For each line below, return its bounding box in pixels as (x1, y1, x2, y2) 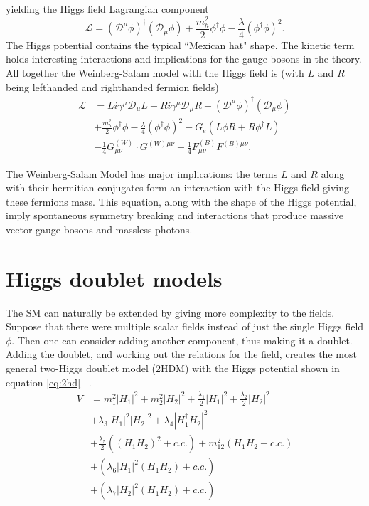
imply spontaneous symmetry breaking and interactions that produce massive (6, 208, 344, 223)
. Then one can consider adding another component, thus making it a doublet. (11, 332, 353, 347)
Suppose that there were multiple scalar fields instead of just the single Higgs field (6, 319, 364, 334)
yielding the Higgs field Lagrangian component (6, 1, 209, 16)
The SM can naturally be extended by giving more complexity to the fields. (6, 305, 335, 320)
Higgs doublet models (6, 263, 223, 292)
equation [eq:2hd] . (6, 374, 92, 389)
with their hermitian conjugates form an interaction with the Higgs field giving (6, 180, 349, 195)
